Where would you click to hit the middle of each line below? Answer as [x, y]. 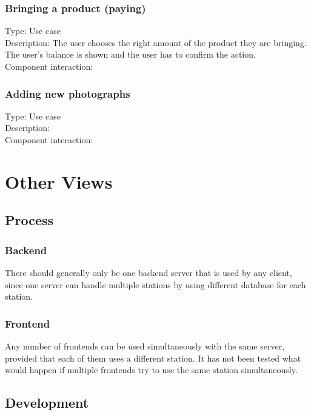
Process [29, 220]
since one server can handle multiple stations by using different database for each [155, 284]
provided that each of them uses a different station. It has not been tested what [153, 358]
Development [47, 403]
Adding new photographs [68, 93]
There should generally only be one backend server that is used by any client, [149, 272]
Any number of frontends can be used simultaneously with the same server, [145, 346]
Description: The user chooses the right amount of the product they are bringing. [156, 42]
